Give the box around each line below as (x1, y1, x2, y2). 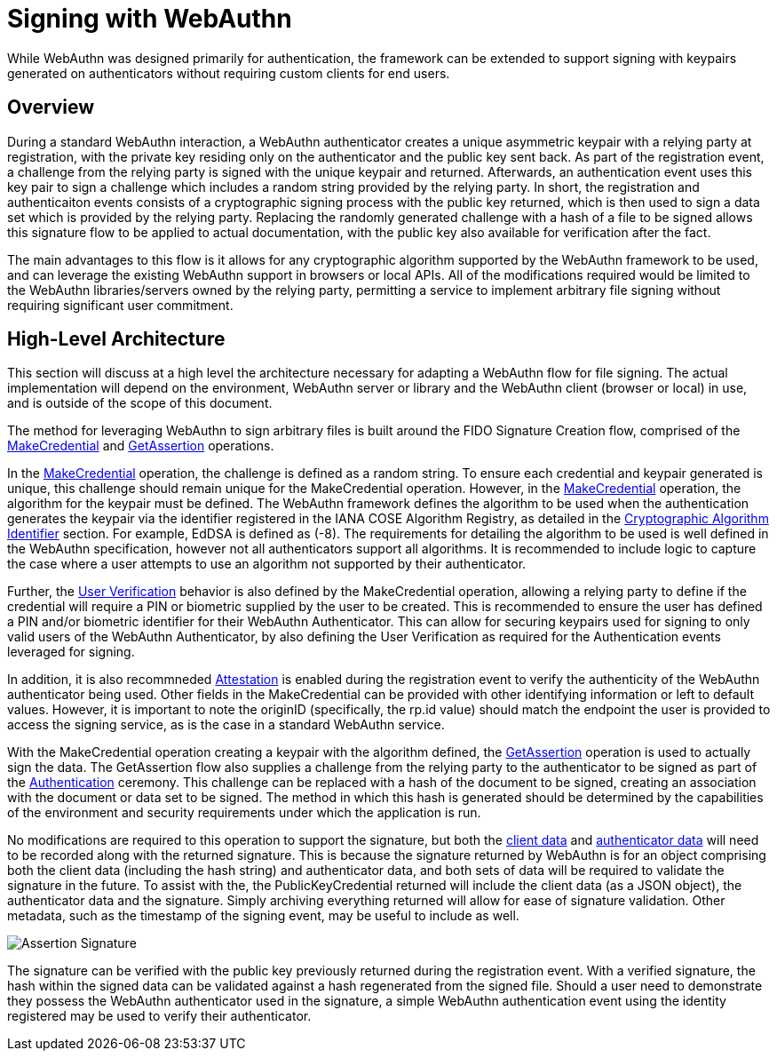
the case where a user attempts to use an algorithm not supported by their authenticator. (7, 556, 527, 572)
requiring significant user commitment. (7, 297, 234, 313)
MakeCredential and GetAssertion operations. (7, 438, 274, 454)
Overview (7, 96, 95, 119)
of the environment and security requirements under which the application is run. (7, 805, 481, 821)
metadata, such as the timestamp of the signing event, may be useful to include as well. (7, 908, 519, 924)
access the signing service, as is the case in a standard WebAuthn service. (7, 717, 445, 733)
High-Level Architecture (7, 328, 226, 351)
